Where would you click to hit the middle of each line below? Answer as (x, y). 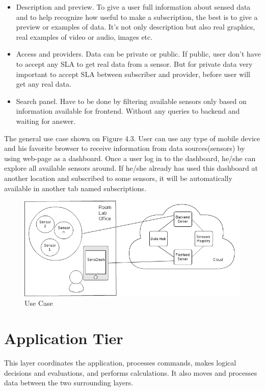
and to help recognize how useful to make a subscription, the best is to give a (137, 17)
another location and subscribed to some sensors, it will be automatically (118, 178)
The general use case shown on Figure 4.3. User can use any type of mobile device (132, 138)
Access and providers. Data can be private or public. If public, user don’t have (138, 54)
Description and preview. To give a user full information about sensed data (133, 7)
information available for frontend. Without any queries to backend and (128, 111)
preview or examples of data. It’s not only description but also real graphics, (136, 27)
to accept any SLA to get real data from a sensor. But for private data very (134, 63)
